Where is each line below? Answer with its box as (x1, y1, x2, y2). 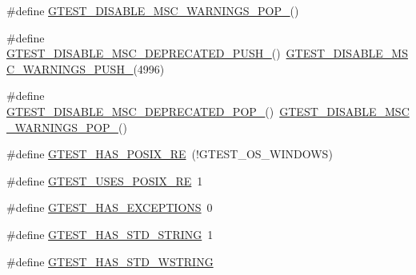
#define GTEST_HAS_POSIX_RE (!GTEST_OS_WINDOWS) (6, 145, 333, 162)
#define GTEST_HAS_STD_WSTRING (6, 253, 214, 269)
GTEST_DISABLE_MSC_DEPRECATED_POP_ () (6, 102, 274, 119)
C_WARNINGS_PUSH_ (6, 60, 134, 77)
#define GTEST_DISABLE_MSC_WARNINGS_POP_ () (6, 2, 299, 18)
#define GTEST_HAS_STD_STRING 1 (6, 225, 214, 242)
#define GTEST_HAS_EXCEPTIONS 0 (6, 199, 213, 216)
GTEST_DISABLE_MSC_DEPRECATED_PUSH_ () (6, 45, 281, 62)
